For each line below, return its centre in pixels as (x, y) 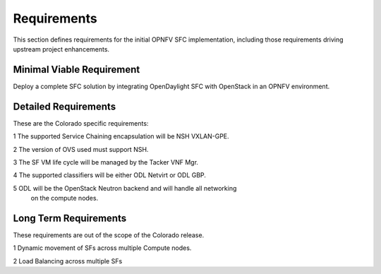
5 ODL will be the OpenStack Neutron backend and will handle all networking (125, 188)
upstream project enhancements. (61, 49)
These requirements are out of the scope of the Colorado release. (109, 235)
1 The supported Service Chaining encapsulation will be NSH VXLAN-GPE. (121, 136)
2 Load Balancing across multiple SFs (68, 261)
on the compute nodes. (65, 198)
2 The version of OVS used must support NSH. (81, 149)
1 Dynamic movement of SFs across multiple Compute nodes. (102, 248)
